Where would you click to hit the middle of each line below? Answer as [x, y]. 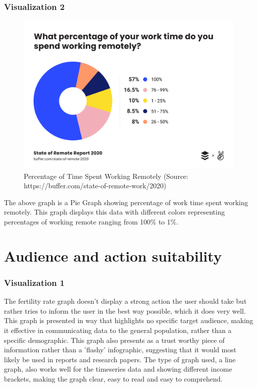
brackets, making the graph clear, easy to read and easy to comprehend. [113, 378]
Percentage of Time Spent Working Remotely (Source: [106, 176]
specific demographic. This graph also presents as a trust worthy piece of [114, 340]
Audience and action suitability [113, 255]
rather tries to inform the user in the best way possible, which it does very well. [125, 310]
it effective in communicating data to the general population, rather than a [118, 330]
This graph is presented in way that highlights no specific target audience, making [129, 320]
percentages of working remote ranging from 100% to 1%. [91, 221]
